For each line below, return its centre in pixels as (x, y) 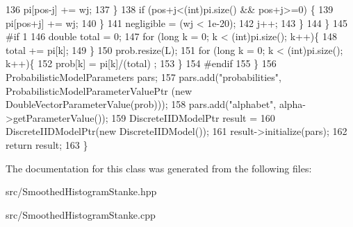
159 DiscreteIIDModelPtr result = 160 (193, 117)
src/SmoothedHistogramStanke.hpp (81, 191)
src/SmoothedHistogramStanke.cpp (81, 214)
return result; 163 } (47, 144)
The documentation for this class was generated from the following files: (159, 168)
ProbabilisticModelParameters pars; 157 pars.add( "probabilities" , (143, 76)
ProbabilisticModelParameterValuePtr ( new (99, 90)
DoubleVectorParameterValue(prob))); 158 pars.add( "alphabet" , (141, 104)
